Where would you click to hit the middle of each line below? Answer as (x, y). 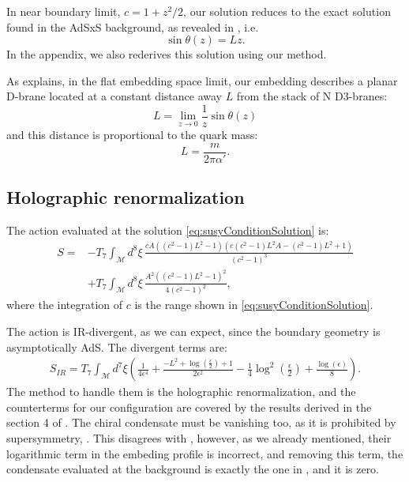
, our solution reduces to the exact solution (287, 11)
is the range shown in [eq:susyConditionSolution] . (254, 305)
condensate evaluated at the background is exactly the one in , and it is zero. (193, 469)
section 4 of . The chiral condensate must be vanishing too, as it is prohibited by (201, 422)
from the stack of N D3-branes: (312, 96)
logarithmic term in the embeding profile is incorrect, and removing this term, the (205, 453)
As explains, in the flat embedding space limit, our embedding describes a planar (202, 80)
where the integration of (65, 305)
